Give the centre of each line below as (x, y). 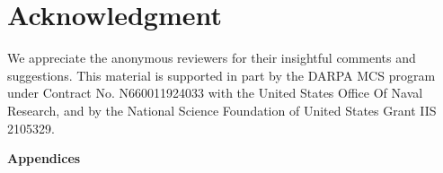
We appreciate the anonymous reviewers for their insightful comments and (212, 58)
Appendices (44, 158)
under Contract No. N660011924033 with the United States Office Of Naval (215, 93)
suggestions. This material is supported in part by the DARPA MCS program (221, 75)
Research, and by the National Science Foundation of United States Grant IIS (222, 110)
